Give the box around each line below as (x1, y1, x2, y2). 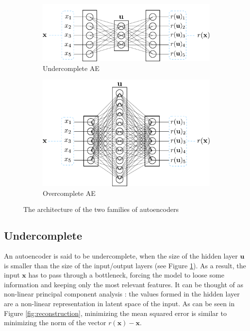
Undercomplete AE (43, 63, 100, 73)
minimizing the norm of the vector (4, 317, 106, 328)
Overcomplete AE (43, 188, 96, 198)
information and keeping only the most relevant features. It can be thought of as (4, 279, 244, 289)
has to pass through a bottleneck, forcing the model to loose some (28, 270, 224, 280)
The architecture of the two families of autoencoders (23, 204, 179, 214)
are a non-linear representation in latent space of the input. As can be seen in (4, 298, 235, 309)
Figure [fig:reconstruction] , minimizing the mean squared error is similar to (4, 308, 227, 318)
